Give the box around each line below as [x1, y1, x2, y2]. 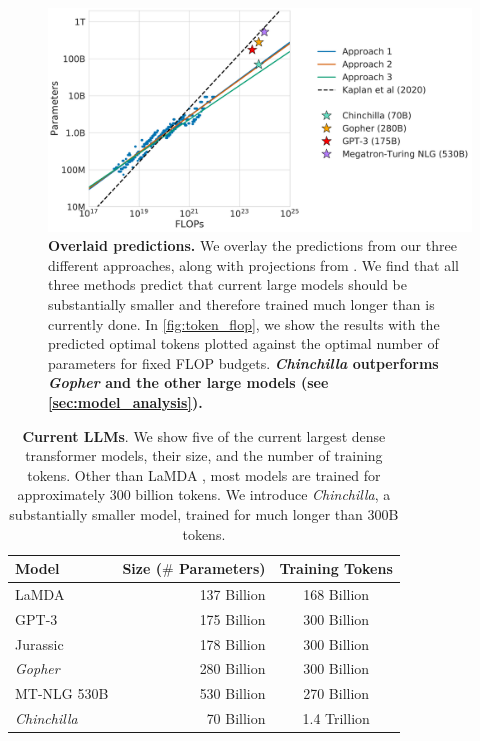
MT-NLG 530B [15, 683, 109, 704]
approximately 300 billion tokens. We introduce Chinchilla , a [17, 484, 391, 505]
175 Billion [199, 608, 266, 629]
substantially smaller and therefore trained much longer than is [48, 293, 435, 314]
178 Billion [199, 633, 266, 654]
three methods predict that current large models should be [48, 274, 407, 295]
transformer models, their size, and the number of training [25, 445, 383, 466]
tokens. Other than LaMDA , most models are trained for [27, 464, 381, 485]
